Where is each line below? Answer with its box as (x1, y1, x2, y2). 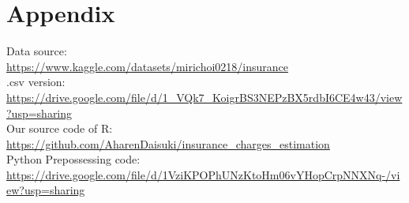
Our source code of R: (6, 120, 113, 137)
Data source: (6, 43, 67, 59)
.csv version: (6, 73, 66, 90)
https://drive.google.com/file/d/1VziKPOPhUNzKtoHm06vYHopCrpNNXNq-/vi (6, 166, 400, 182)
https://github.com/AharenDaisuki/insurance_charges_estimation (6, 135, 330, 152)
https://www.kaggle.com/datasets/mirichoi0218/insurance (6, 58, 288, 74)
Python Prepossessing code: (6, 151, 141, 167)
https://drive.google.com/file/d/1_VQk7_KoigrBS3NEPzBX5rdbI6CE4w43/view (6, 88, 403, 105)
